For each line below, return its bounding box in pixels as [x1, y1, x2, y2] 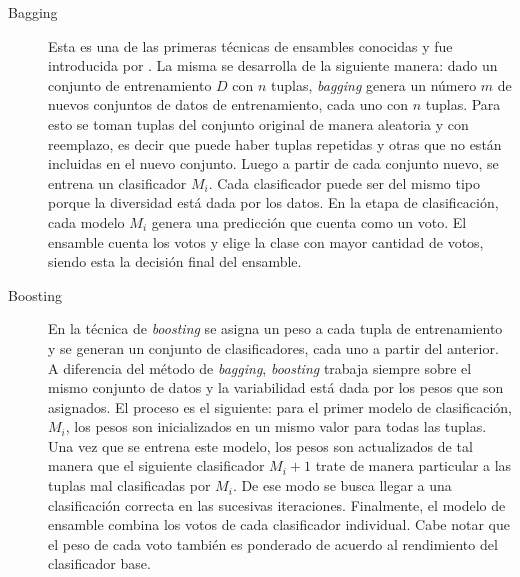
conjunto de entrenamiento [48, 74, 212, 95]
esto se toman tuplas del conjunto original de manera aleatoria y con [48, 113, 469, 134]
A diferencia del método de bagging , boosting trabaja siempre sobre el [48, 357, 472, 378]
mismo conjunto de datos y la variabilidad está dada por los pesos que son [48, 377, 504, 398]
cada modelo [48, 211, 125, 232]
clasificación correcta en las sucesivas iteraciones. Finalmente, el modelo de [48, 494, 506, 515]
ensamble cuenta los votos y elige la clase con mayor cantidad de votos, [48, 231, 484, 252]
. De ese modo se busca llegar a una [232, 475, 452, 496]
